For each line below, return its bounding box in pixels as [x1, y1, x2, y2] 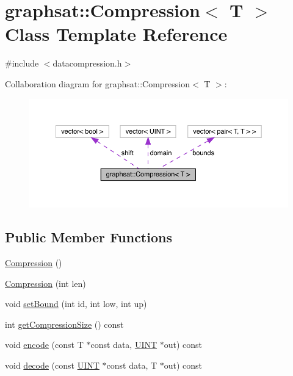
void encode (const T [5, 338, 84, 351]
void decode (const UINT [5, 359, 99, 372]
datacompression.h [52, 57, 122, 70]
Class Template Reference [5, 21, 228, 46]
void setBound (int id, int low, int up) [5, 297, 147, 310]
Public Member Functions [5, 228, 172, 247]
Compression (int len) [5, 277, 86, 289]
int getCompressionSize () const [5, 317, 124, 330]
